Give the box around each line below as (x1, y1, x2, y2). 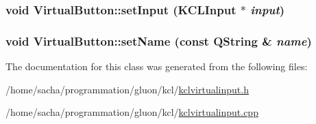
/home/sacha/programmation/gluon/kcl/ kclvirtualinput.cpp (5, 105, 258, 119)
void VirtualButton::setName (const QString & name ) (5, 32, 312, 49)
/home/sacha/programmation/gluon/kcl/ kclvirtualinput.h (5, 82, 249, 96)
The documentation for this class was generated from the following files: (5, 59, 308, 74)
